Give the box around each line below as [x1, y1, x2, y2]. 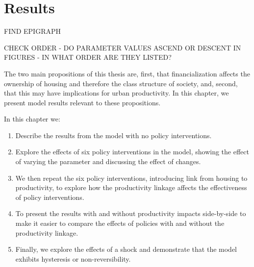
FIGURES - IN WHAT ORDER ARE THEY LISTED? [4, 52, 172, 62]
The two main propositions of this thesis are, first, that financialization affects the [4, 68, 250, 78]
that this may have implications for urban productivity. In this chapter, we [4, 88, 229, 98]
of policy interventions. [15, 192, 84, 202]
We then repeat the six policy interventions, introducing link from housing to [15, 172, 248, 183]
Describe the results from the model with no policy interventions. [15, 130, 212, 140]
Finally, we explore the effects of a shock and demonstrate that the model [15, 244, 237, 254]
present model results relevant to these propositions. [4, 97, 161, 107]
